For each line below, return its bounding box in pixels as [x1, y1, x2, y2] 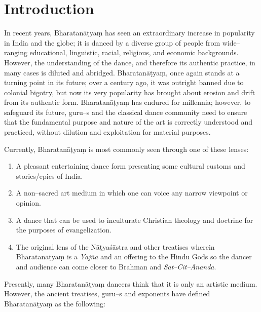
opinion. [16, 198, 41, 208]
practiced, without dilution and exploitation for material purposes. [4, 127, 211, 137]
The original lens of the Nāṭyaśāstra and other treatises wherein [16, 241, 215, 252]
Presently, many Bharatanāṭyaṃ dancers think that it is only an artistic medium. [4, 278, 257, 289]
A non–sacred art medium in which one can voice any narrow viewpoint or [16, 187, 248, 198]
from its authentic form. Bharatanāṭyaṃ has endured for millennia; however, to [4, 97, 251, 107]
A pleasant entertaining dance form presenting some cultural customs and [16, 161, 245, 171]
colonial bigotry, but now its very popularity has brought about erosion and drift [4, 87, 255, 97]
